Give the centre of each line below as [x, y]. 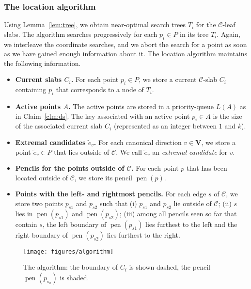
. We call [129, 152]
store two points [39, 203]
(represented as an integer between [165, 126]
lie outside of [193, 203]
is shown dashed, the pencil [170, 267]
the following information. [42, 63]
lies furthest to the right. [143, 234]
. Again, [228, 34]
